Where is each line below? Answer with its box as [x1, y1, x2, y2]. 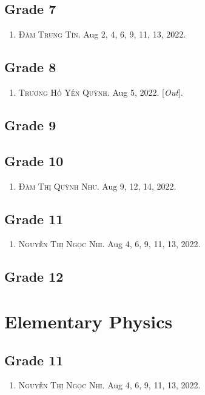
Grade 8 [4, 58, 56, 76]
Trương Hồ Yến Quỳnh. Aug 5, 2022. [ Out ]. [18, 86, 183, 98]
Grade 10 [4, 151, 64, 170]
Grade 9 [4, 115, 56, 134]
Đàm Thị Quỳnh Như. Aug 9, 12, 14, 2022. [18, 179, 176, 192]
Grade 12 [4, 267, 64, 286]
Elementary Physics [4, 308, 173, 333]
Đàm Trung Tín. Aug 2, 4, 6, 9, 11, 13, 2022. [18, 28, 186, 41]
